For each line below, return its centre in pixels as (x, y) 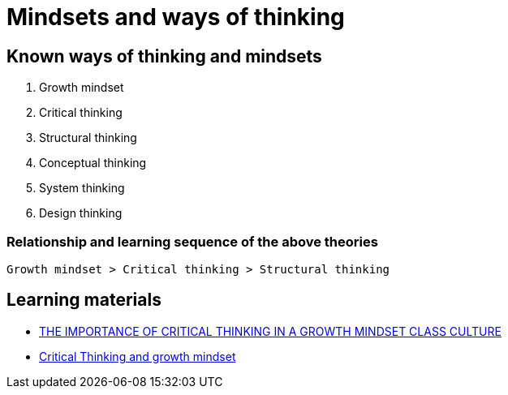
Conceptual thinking (93, 163)
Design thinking (81, 213)
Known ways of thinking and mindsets (164, 56)
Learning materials (84, 300)
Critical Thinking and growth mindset (138, 356)
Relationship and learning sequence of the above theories (192, 241)
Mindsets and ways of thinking (176, 17)
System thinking (82, 188)
